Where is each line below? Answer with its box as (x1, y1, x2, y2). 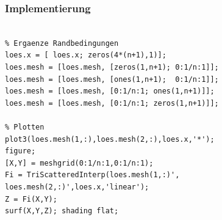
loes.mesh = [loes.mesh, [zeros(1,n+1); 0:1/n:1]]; (5, 63, 219, 71)
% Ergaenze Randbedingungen (5, 38, 119, 48)
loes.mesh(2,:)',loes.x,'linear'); (5, 182, 149, 191)
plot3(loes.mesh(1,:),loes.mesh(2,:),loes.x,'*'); (5, 134, 215, 144)
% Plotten (5, 122, 45, 131)
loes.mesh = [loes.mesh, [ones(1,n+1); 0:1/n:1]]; (5, 75, 219, 84)
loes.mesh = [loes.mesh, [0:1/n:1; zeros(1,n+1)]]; (5, 98, 219, 108)
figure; (5, 147, 36, 156)
